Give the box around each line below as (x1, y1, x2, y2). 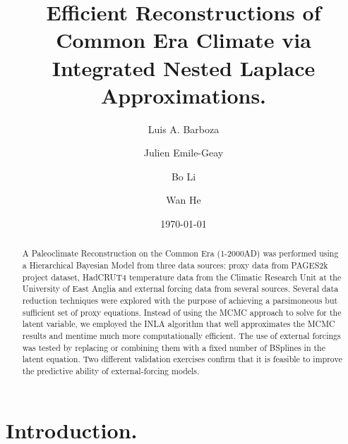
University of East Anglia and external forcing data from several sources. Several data (22, 283, 339, 295)
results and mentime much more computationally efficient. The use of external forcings (22, 330, 341, 342)
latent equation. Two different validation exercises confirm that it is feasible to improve (22, 353, 342, 365)
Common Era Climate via (56, 25, 311, 54)
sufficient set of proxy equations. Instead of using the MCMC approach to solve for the (22, 306, 342, 318)
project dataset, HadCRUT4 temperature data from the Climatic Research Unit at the (22, 271, 342, 283)
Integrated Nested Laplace (52, 53, 316, 82)
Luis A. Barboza (148, 121, 220, 136)
